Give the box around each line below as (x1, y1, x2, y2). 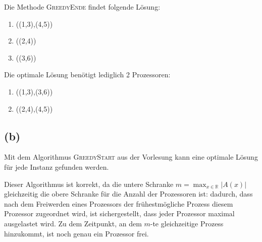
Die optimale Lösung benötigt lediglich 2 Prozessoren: (4, 69, 171, 80)
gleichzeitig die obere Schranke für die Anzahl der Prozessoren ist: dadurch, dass (4, 188, 253, 199)
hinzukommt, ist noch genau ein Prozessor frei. (4, 228, 149, 238)
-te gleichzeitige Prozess (150, 218, 224, 228)
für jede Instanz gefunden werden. (4, 161, 109, 172)
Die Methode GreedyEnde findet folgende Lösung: (4, 2, 161, 12)
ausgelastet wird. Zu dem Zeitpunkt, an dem (4, 218, 142, 228)
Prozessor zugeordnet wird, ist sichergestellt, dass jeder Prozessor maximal (4, 208, 235, 219)
